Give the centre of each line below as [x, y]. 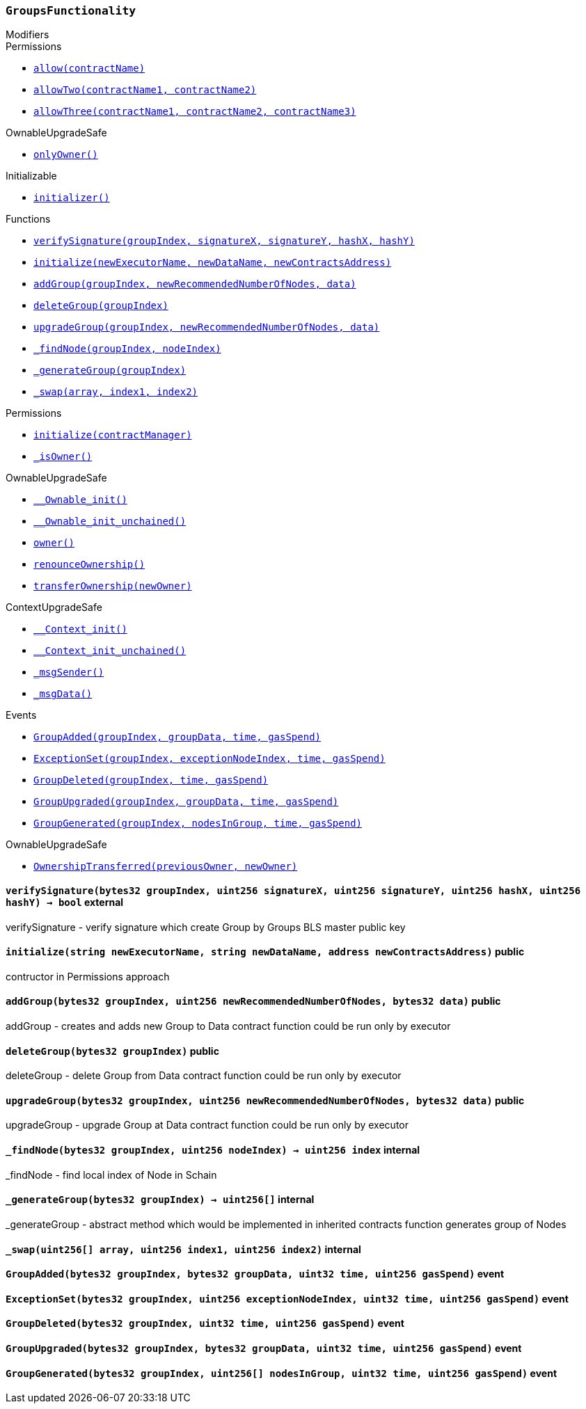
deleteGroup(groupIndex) [101, 306]
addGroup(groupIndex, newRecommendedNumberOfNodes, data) [195, 284]
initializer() [72, 198]
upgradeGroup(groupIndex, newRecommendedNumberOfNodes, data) [207, 327]
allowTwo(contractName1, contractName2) [145, 90]
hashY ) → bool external [65, 902]
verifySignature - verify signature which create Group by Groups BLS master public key [206, 927]
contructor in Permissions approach [88, 976]
